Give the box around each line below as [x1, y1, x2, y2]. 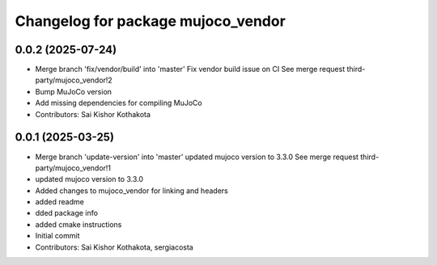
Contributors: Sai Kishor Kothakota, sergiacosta [35, 242, 193, 252]
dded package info [35, 208, 99, 218]
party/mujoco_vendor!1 [35, 162, 112, 173]
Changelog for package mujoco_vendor [15, 12, 286, 30]
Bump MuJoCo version [35, 86, 112, 96]
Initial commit [35, 231, 80, 241]
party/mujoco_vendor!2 [35, 75, 112, 85]
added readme [35, 197, 84, 207]
